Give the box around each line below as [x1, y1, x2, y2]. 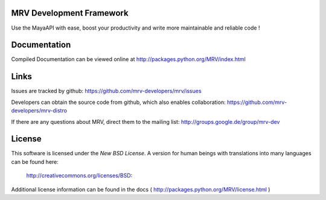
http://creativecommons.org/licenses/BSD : [26, 172, 133, 179]
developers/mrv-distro [11, 107, 68, 114]
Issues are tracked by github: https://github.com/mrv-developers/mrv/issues [11, 88, 202, 95]
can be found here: [11, 158, 59, 166]
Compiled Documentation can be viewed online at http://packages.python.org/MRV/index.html [11, 56, 246, 63]
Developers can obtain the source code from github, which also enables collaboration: [11, 98, 226, 106]
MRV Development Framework [11, 8, 129, 18]
